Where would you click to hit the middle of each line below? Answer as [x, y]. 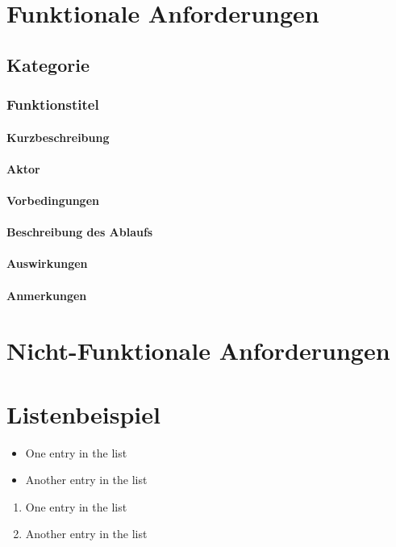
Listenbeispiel [83, 413]
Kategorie [48, 64]
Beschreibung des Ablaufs [80, 232]
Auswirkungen [47, 263]
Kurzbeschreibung [58, 137]
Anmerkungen [47, 295]
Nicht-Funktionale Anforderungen [198, 351]
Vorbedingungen [53, 200]
